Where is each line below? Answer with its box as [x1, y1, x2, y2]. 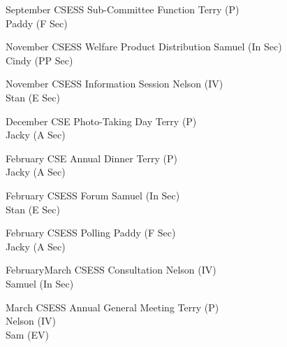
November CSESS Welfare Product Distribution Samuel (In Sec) [6, 39, 282, 54]
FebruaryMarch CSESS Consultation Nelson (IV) [6, 262, 216, 277]
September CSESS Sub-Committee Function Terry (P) [6, 2, 240, 16]
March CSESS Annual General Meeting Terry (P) [6, 299, 219, 314]
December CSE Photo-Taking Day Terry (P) [6, 113, 197, 128]
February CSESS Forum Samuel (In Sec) [6, 187, 180, 202]
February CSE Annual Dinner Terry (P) [6, 150, 178, 165]
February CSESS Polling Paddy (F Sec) [6, 225, 176, 240]
